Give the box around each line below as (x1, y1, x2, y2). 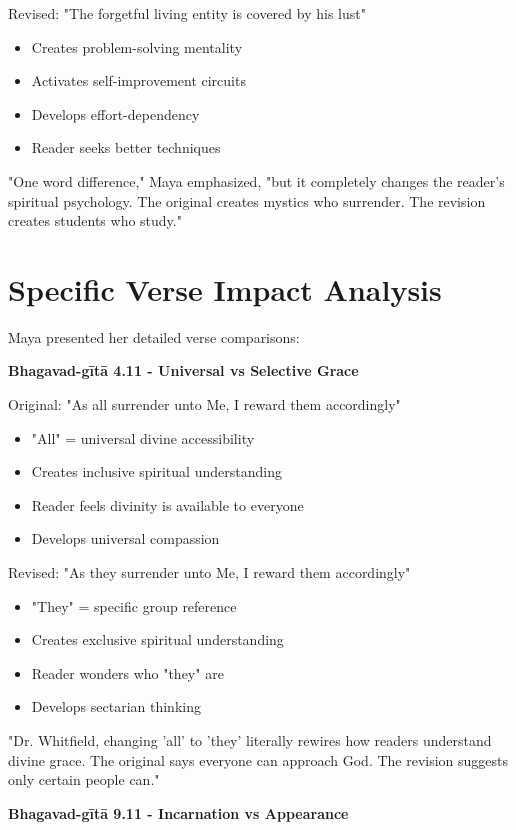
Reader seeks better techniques (31, 137, 221, 158)
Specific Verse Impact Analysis (8, 268, 442, 309)
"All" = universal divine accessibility (31, 427, 255, 448)
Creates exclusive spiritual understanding (31, 629, 284, 650)
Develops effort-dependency (31, 103, 200, 124)
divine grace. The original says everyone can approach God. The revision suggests (8, 749, 509, 770)
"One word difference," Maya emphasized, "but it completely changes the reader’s (8, 170, 505, 191)
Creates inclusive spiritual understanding (31, 461, 282, 482)
